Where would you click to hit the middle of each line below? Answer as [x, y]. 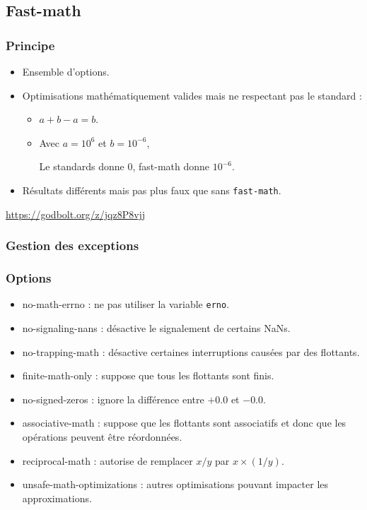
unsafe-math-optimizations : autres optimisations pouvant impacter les [175, 484]
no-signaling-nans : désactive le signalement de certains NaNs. [156, 327]
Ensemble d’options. [66, 71]
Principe [30, 45]
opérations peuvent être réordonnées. [102, 436]
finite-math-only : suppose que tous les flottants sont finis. [148, 375]
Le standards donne [82, 166]
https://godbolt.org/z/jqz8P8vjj [76, 214]
